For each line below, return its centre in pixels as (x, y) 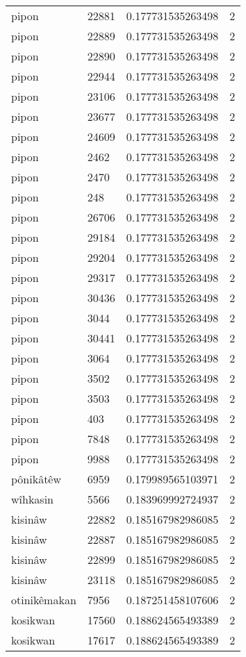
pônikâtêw (36, 479)
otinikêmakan (44, 600)
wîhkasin (32, 499)
